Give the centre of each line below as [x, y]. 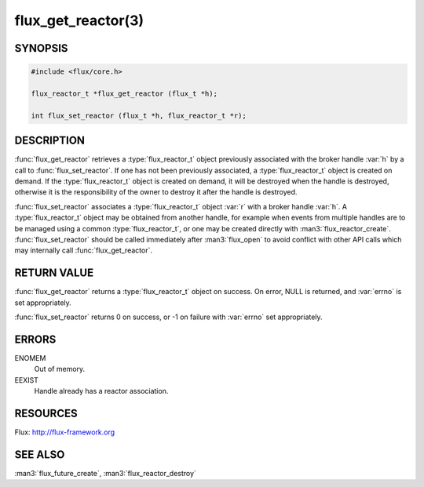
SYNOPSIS [41, 48]
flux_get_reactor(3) [79, 20]
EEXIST [27, 380]
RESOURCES [46, 413]
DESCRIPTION [50, 141]
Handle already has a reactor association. [101, 391]
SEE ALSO [40, 454]
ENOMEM [30, 358]
